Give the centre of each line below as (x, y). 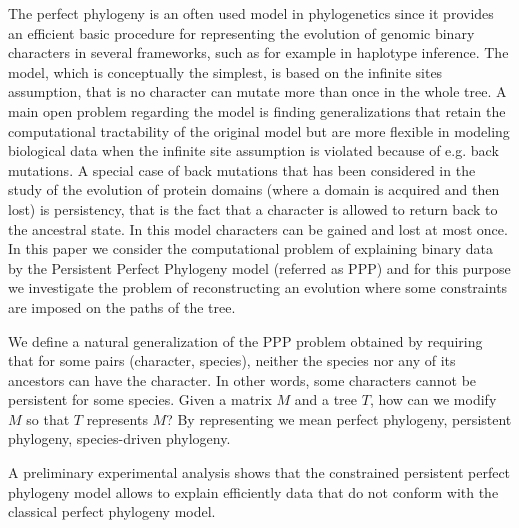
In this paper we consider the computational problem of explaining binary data (250, 248)
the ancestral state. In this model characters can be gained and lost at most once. (258, 228)
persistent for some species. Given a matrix (140, 399)
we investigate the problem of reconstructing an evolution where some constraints (258, 287)
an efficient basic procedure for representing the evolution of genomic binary (241, 32)
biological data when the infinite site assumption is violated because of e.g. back (253, 150)
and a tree (326, 399)
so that (48, 418)
